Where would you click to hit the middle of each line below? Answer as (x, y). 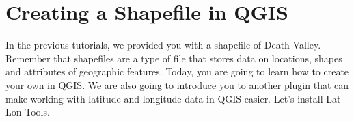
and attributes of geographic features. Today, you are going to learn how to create (177, 71)
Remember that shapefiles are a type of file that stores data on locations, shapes (174, 58)
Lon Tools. (28, 112)
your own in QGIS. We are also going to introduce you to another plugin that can (177, 84)
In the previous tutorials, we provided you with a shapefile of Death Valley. (163, 45)
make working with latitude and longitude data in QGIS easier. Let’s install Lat (173, 98)
